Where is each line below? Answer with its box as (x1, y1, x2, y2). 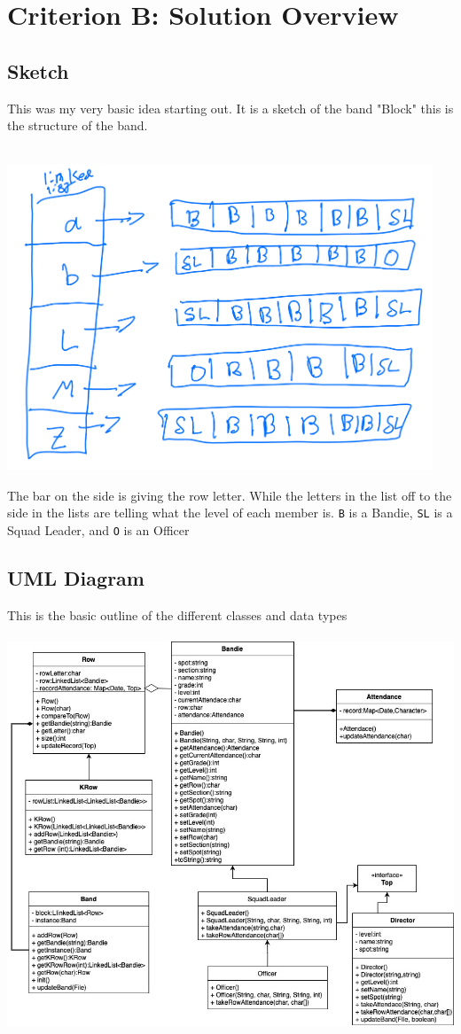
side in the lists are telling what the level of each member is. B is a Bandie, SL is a (7, 503, 453, 522)
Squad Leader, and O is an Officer (7, 521, 190, 539)
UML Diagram (7, 564, 145, 592)
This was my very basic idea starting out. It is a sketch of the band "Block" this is (7, 98, 454, 117)
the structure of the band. (7, 116, 148, 135)
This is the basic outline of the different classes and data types (7, 605, 348, 624)
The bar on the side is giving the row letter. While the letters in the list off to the (7, 486, 452, 504)
